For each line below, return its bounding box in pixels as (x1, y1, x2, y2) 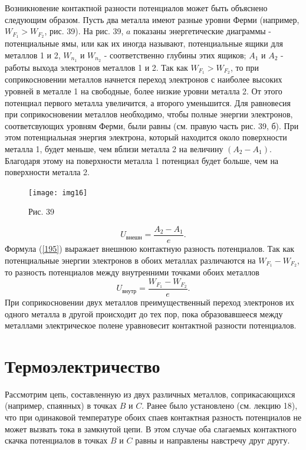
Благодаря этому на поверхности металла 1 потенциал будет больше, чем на (5, 154, 279, 166)
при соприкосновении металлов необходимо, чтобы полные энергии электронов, (5, 108, 293, 120)
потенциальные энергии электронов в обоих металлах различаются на (5, 254, 256, 266)
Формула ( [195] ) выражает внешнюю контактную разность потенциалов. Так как (5, 242, 295, 255)
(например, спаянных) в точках (5, 399, 117, 412)
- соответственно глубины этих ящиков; (104, 48, 246, 61)
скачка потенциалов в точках (5, 434, 108, 446)
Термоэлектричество (5, 353, 160, 377)
